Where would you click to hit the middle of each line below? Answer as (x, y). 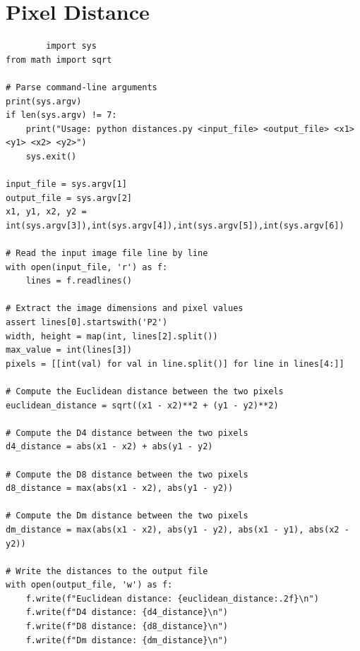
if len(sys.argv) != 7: (61, 115)
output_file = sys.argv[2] (69, 198)
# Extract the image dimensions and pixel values (125, 309)
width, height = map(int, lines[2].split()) (112, 336)
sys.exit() (51, 156)
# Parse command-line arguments (82, 87)
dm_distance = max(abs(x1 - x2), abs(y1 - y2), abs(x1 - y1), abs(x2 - (178, 529)
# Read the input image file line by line (107, 254)
